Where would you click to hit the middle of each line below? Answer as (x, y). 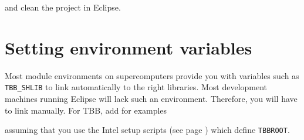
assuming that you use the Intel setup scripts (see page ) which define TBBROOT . (147, 130)
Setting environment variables (129, 47)
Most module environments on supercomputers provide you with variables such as (152, 75)
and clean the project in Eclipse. (63, 7)
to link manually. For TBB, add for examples (86, 110)
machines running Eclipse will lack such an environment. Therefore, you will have (151, 98)
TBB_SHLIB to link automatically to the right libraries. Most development (136, 87)
